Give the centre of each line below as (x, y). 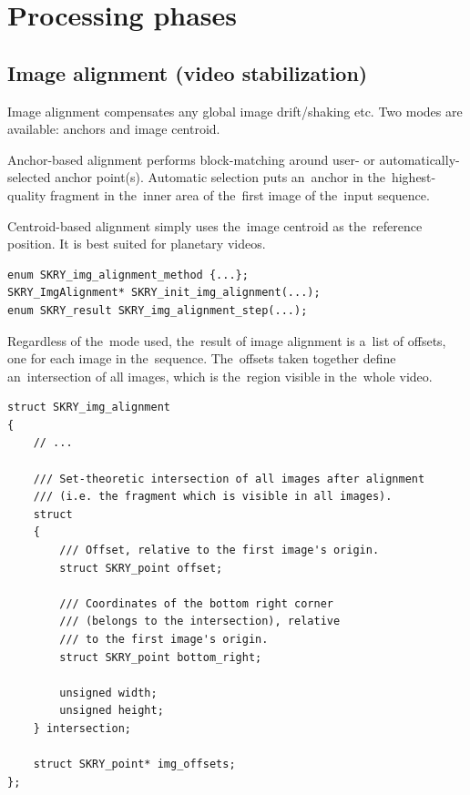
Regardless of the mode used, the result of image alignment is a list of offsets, (227, 340)
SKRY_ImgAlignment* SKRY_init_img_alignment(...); (164, 293)
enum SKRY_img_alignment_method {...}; (128, 275)
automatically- (419, 159)
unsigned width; (108, 693)
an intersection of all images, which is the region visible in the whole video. (220, 376)
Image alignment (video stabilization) (188, 72)
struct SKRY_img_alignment (89, 408)
